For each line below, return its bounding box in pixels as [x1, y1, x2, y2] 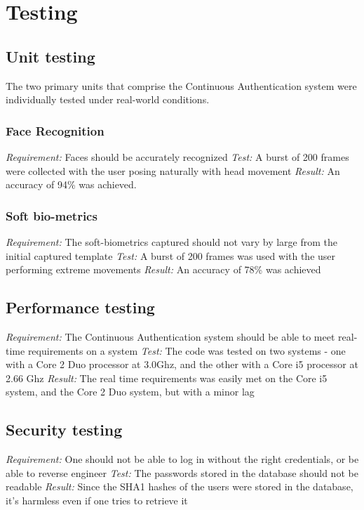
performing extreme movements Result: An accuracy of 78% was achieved [6, 262, 321, 277]
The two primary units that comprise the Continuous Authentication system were [6, 78, 357, 93]
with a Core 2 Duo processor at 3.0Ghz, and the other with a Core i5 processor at [6, 357, 358, 372]
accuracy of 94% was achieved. [6, 177, 137, 192]
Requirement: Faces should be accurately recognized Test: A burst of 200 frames [6, 149, 349, 164]
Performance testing [6, 296, 155, 318]
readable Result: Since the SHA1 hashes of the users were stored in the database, [6, 479, 353, 494]
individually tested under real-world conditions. [6, 92, 210, 107]
